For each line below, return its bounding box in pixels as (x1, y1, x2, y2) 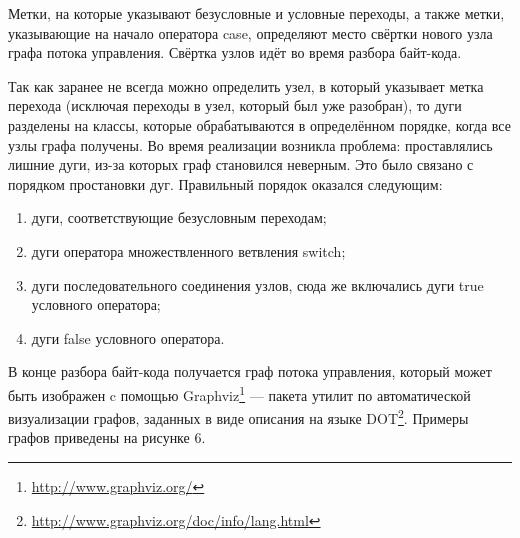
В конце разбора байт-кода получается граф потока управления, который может (8, 361, 492, 382)
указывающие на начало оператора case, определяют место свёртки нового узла (8, 22, 493, 43)
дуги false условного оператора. (31, 327, 225, 348)
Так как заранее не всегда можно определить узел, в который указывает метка (8, 75, 484, 96)
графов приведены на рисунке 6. (8, 427, 206, 448)
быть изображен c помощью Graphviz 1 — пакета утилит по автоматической (8, 381, 471, 405)
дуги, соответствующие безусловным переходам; (31, 207, 327, 228)
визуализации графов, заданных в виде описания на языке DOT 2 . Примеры (8, 405, 469, 428)
